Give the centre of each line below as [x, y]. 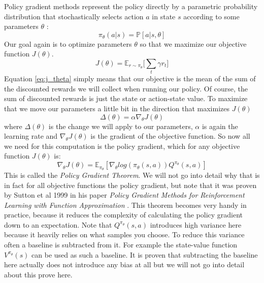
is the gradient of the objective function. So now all [170, 136]
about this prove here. [38, 274]
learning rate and [31, 136]
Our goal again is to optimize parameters [68, 43]
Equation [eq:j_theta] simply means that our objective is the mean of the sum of [130, 78]
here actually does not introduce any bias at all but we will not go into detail [124, 264]
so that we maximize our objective [193, 43]
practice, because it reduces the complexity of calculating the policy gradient [124, 215]
